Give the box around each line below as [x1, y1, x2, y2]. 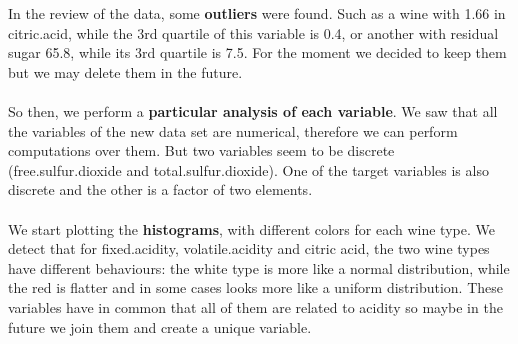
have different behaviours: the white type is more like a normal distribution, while [8, 257, 510, 278]
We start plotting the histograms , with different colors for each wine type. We [8, 218, 495, 239]
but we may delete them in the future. [8, 61, 243, 82]
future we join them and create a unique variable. [8, 316, 312, 337]
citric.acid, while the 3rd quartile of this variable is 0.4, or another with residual [8, 22, 499, 43]
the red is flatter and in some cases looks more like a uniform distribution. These [8, 277, 503, 298]
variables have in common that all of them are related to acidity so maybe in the [8, 296, 503, 317]
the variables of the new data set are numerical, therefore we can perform [8, 120, 458, 141]
